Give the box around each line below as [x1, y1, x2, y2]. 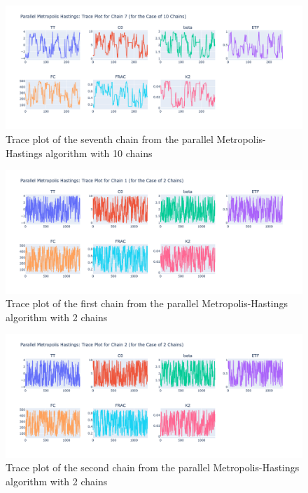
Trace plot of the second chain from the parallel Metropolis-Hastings [6, 460, 300, 475]
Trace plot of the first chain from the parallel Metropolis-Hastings [6, 296, 288, 311]
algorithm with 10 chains [45, 145, 153, 160]
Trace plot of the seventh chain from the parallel [6, 131, 213, 146]
